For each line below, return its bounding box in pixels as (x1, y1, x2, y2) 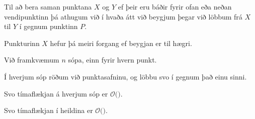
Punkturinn (4, 37, 40, 48)
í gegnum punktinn (19, 21, 78, 31)
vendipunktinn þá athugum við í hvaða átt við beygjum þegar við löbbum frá (4, 11, 242, 21)
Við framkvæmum (4, 54, 59, 65)
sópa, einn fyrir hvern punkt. (68, 54, 157, 65)
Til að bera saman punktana (4, 1, 92, 11)
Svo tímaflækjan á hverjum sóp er (4, 88, 108, 98)
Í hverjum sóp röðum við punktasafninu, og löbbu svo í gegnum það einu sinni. (4, 71, 247, 81)
